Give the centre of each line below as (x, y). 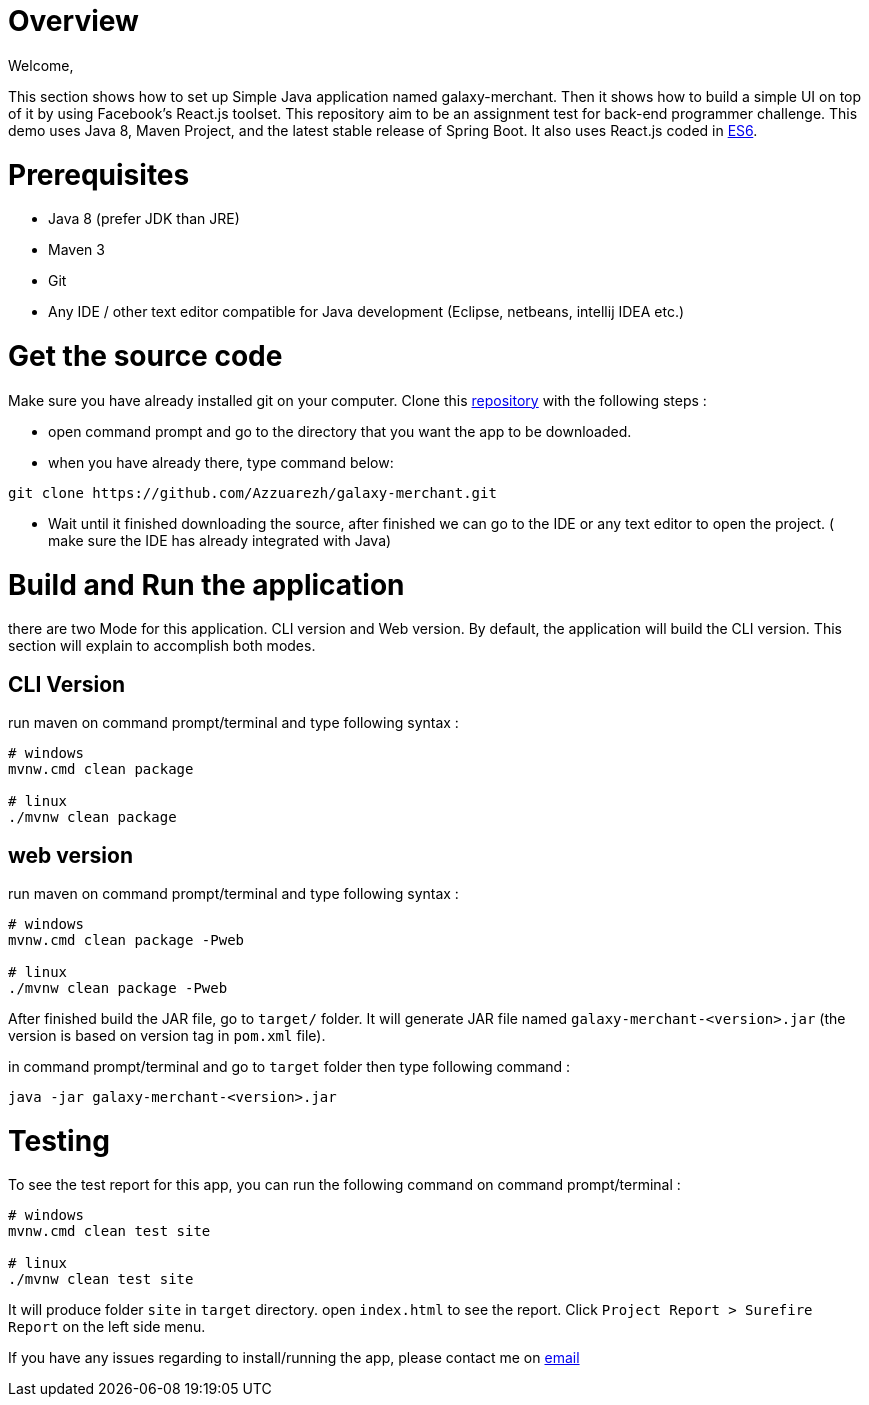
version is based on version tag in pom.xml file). (167, 1035)
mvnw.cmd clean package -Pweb (126, 939)
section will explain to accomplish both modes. (162, 646)
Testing (59, 1140)
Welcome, (41, 65)
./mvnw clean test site (101, 1279)
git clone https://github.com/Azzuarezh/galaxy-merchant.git (252, 492)
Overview (73, 21)
